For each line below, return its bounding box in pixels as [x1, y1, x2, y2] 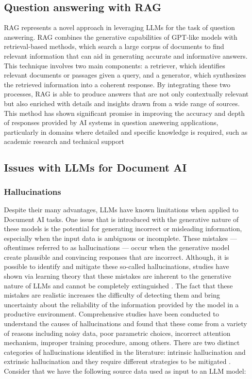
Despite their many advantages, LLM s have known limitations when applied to [4, 204, 238, 214]
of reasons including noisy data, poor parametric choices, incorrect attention [4, 328, 231, 338]
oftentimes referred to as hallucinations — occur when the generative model [4, 242, 230, 253]
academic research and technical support [4, 136, 124, 146]
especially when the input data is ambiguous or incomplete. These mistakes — [4, 233, 237, 243]
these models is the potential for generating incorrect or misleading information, [4, 223, 242, 234]
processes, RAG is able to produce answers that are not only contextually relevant [4, 89, 249, 99]
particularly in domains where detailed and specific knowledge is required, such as [4, 126, 248, 137]
